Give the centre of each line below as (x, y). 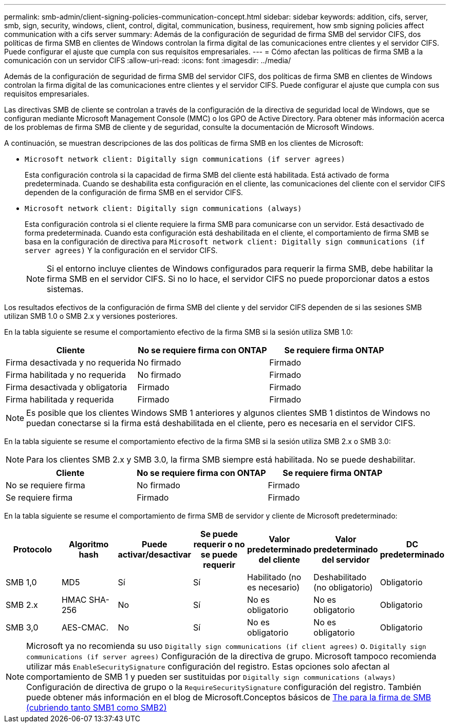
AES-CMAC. (85, 627)
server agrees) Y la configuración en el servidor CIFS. (121, 250)
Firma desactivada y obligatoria (67, 387)
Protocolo (33, 549)
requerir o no (219, 544)
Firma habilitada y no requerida (66, 375)
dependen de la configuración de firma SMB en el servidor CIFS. (134, 192)
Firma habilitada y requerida (60, 399)
